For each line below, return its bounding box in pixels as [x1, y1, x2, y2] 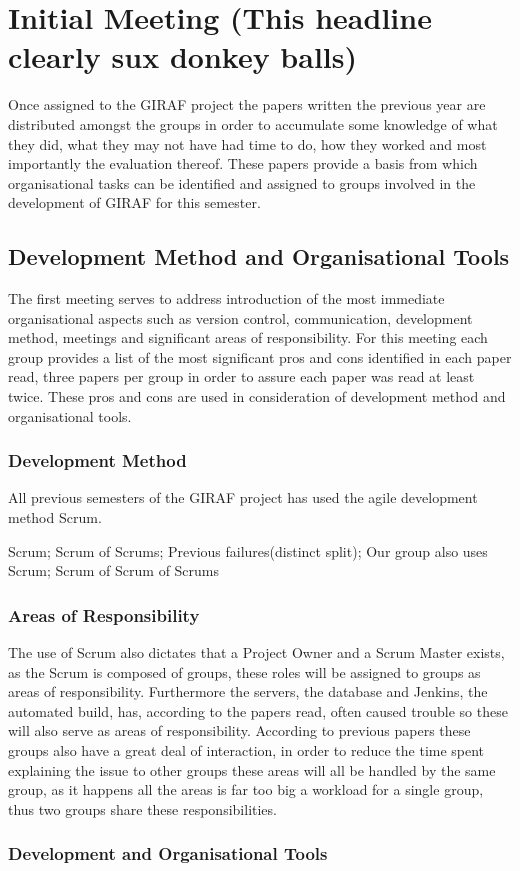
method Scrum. [8, 507, 102, 528]
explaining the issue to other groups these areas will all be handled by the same [8, 759, 496, 780]
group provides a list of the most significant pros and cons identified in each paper [8, 346, 512, 367]
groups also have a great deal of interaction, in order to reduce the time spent [8, 740, 485, 761]
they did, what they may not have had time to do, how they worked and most [8, 133, 487, 154]
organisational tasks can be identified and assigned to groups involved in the [8, 172, 476, 193]
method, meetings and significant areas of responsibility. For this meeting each [8, 327, 488, 348]
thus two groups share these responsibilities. [8, 798, 277, 819]
